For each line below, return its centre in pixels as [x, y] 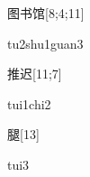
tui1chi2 [29, 103]
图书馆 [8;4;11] [46, 13]
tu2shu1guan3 [45, 43]
